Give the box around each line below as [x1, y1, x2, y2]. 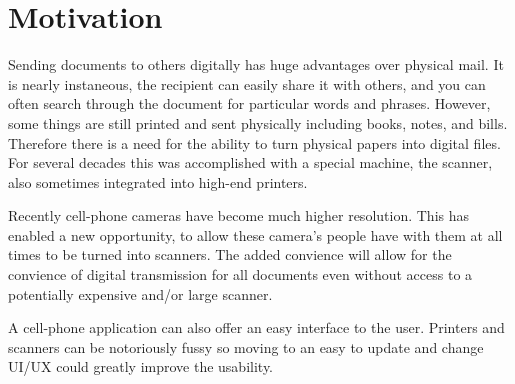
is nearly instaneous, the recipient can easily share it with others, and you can [8, 73, 486, 94]
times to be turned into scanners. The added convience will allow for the [8, 244, 452, 265]
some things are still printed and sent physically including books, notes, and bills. [8, 112, 508, 133]
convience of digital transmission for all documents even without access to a [8, 264, 473, 285]
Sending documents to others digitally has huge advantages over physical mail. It [8, 54, 504, 75]
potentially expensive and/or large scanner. [8, 283, 273, 304]
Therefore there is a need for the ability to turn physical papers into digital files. [8, 132, 501, 153]
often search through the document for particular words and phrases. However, [8, 93, 491, 114]
